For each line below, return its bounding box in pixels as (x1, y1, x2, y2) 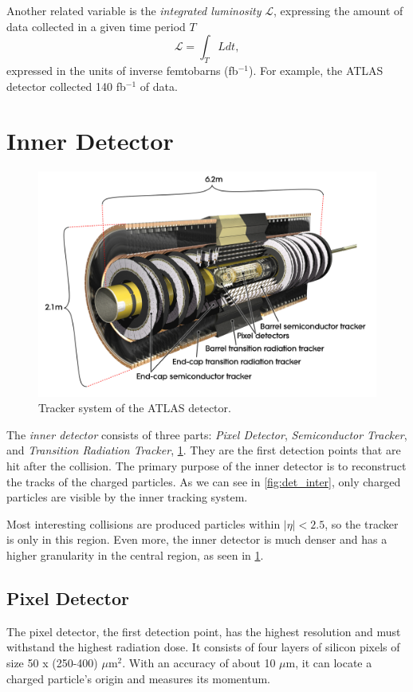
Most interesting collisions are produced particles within (6, 515, 281, 532)
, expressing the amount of (273, 2, 403, 18)
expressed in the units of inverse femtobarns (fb (6, 61, 238, 78)
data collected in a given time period (6, 18, 186, 34)
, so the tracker (324, 515, 399, 532)
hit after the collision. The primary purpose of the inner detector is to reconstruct (6, 458, 407, 474)
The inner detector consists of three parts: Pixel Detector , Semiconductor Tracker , (6, 426, 407, 442)
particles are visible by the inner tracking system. (6, 489, 248, 505)
